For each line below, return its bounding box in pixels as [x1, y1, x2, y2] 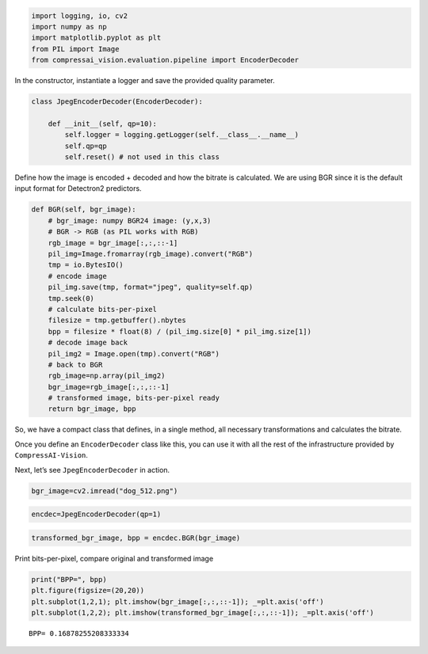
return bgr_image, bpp [48, 405, 136, 413]
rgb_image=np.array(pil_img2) [48, 371, 166, 380]
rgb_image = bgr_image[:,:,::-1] [48, 238, 178, 247]
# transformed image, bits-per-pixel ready [48, 394, 220, 403]
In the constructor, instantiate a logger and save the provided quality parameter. [14, 76, 275, 86]
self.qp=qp [64, 141, 107, 150]
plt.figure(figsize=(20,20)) [31, 586, 145, 595]
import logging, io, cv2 [31, 11, 128, 20]
